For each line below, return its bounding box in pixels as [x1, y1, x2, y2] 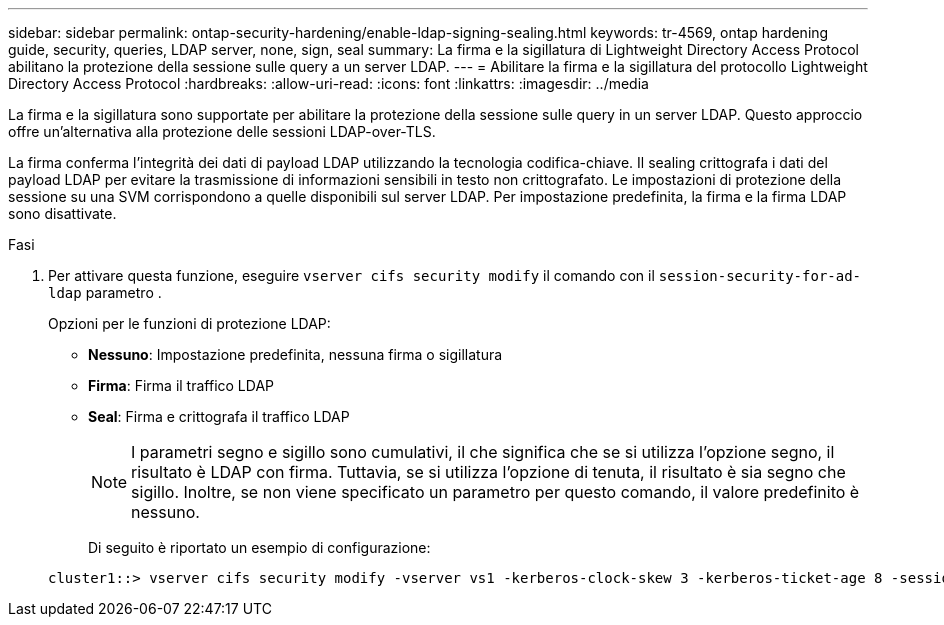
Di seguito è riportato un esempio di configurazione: [88, 539, 431, 556]
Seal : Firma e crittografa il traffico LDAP [88, 408, 350, 425]
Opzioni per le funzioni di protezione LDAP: [48, 315, 331, 332]
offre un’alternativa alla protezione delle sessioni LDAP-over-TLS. [8, 123, 436, 140]
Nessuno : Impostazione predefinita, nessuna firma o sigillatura [88, 346, 503, 363]
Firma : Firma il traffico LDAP [88, 377, 275, 394]
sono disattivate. [8, 205, 117, 222]
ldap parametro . [48, 284, 162, 301]
